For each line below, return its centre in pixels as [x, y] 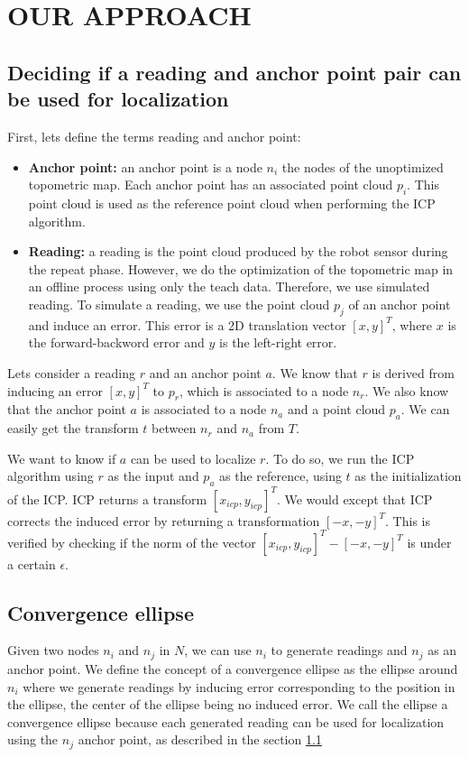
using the [33, 739]
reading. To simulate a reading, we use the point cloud [179, 304]
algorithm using [51, 476]
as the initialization [408, 476]
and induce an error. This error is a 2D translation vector [187, 324]
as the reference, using [280, 476]
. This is [408, 520]
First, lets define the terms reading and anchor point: [154, 136]
